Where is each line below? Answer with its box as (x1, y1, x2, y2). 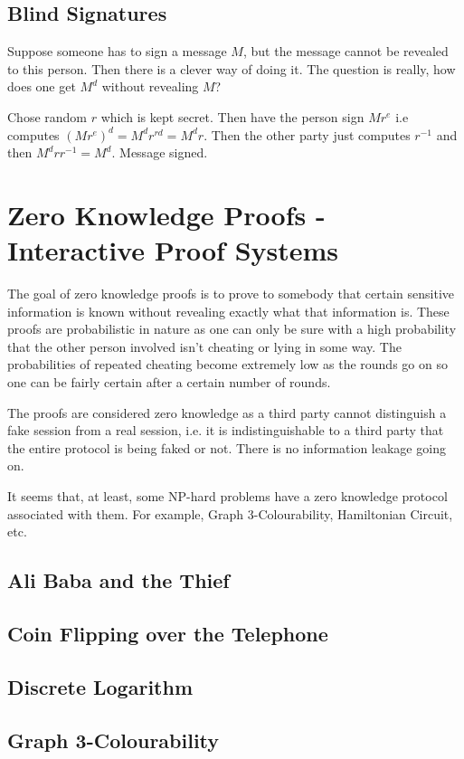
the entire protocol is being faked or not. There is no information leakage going (7, 438, 446, 457)
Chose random (7, 107, 88, 126)
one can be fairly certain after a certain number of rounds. (7, 373, 331, 392)
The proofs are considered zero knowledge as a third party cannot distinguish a (7, 403, 447, 422)
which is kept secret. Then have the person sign (100, 107, 365, 126)
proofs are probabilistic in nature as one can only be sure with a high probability (7, 319, 457, 338)
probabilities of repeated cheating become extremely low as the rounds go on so (7, 355, 448, 374)
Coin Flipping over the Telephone (7, 619, 328, 647)
